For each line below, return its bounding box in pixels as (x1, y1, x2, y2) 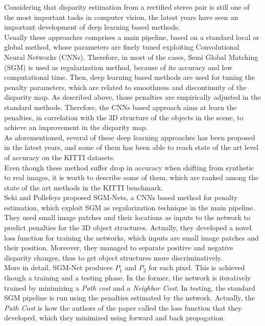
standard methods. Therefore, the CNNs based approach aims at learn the (4, 101, 237, 112)
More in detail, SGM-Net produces (4, 262, 113, 273)
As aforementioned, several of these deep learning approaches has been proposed (4, 132, 255, 142)
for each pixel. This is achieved (149, 262, 245, 273)
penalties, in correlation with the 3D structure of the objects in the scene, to (4, 112, 244, 122)
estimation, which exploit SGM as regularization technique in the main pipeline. (4, 202, 255, 212)
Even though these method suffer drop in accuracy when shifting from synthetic (4, 162, 254, 172)
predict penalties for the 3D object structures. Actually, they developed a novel (4, 222, 252, 233)
